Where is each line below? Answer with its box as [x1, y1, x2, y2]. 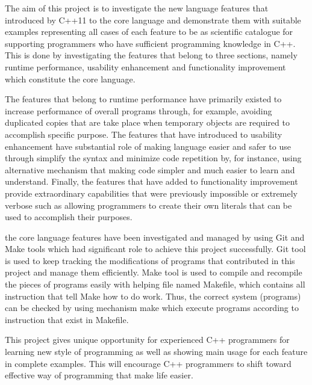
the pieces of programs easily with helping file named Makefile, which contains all [5, 278, 305, 291]
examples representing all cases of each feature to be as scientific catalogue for [5, 25, 293, 38]
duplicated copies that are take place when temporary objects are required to [5, 116, 290, 129]
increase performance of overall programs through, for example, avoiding [5, 104, 272, 117]
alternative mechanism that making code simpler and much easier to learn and [5, 163, 295, 176]
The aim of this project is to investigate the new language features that [5, 2, 269, 14]
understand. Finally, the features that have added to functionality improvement [5, 175, 298, 188]
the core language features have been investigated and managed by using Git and [5, 230, 305, 243]
